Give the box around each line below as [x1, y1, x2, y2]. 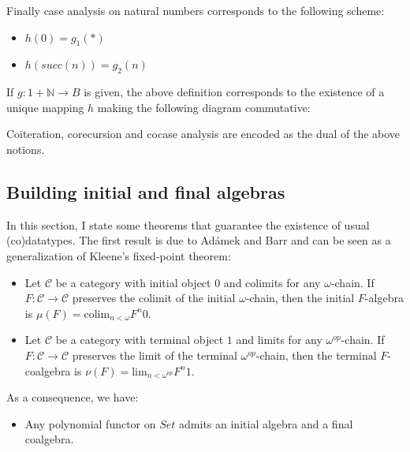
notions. [6, 140, 45, 157]
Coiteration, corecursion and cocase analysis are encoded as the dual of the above [6, 125, 401, 142]
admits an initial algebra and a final [179, 415, 353, 431]
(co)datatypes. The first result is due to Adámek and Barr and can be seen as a [6, 232, 391, 248]
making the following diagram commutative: [97, 99, 311, 115]
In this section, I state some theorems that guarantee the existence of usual [6, 216, 370, 233]
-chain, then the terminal [255, 346, 377, 363]
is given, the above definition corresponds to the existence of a [84, 84, 385, 100]
